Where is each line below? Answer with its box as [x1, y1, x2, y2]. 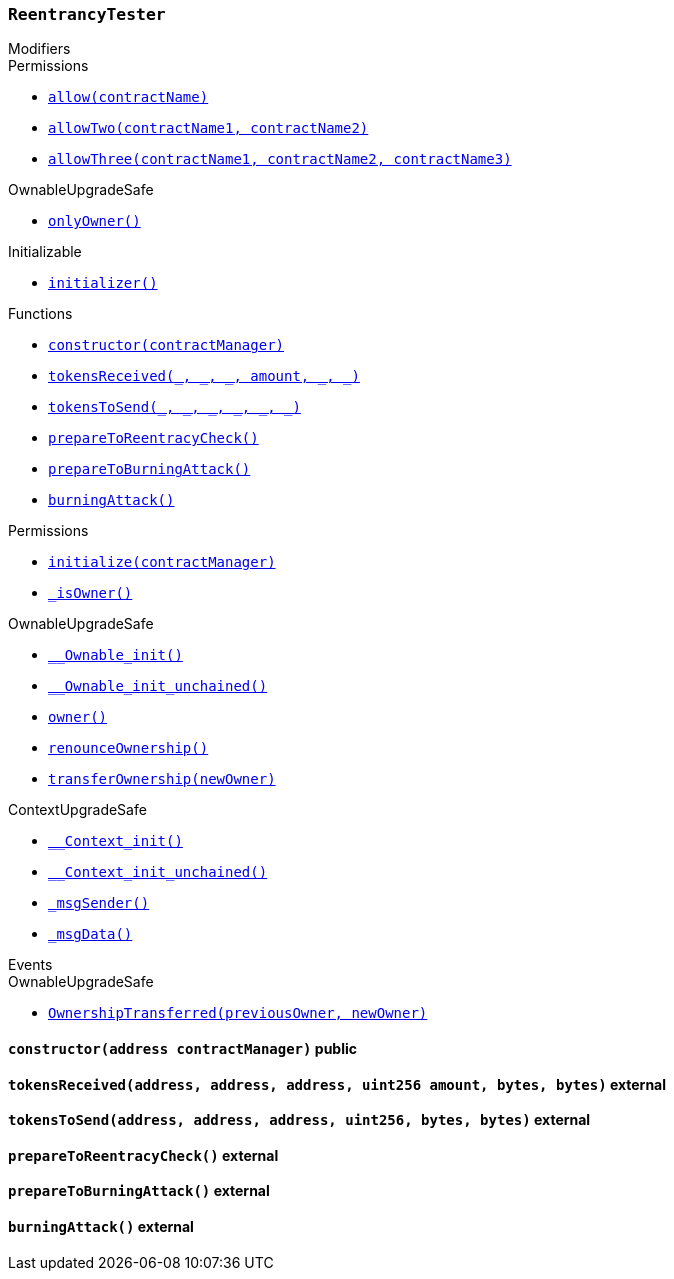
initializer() [48, 275, 158, 292]
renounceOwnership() [48, 740, 209, 757]
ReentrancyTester [8, 5, 166, 24]
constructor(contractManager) [48, 337, 285, 354]
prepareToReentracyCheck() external [8, 1146, 279, 1164]
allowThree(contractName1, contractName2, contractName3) [48, 151, 512, 168]
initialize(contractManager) [48, 554, 276, 571]
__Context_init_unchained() [48, 864, 268, 881]
